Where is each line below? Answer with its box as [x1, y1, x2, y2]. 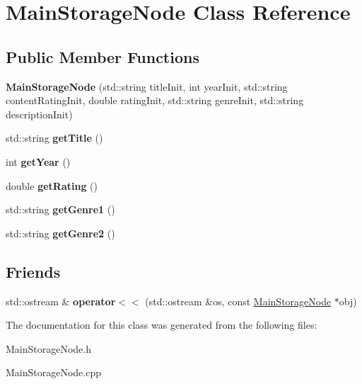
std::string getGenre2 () [6, 225, 115, 240]
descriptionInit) [6, 106, 73, 121]
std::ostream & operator [6, 293, 116, 308]
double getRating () [6, 178, 98, 193]
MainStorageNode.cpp [6, 365, 102, 380]
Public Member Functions [6, 45, 199, 67]
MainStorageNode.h [6, 341, 92, 356]
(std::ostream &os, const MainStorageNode [145, 293, 332, 308]
